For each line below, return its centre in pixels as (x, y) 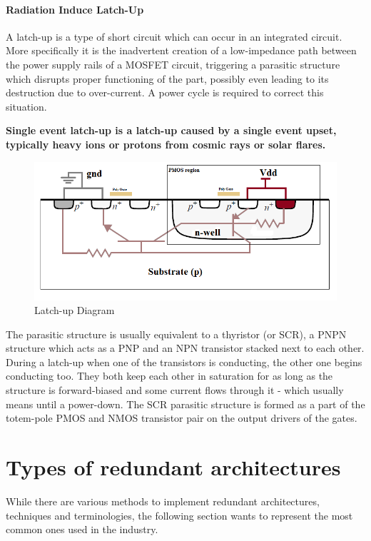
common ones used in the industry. (82, 529)
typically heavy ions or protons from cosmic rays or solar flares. (166, 144)
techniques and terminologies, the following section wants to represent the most (179, 515)
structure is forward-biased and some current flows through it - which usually (175, 390)
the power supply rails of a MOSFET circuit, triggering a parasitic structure (173, 64)
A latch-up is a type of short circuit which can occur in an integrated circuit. (174, 36)
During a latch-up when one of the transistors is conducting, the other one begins (184, 361)
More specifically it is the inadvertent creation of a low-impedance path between (181, 50)
